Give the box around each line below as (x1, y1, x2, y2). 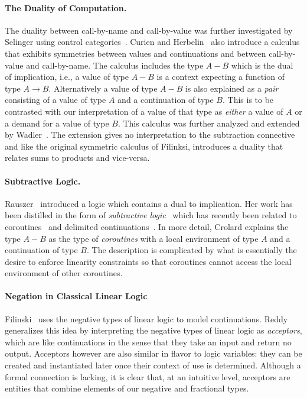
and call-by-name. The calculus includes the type (26, 59, 204, 71)
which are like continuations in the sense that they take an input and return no (5, 335, 292, 348)
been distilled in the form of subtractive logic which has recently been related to (5, 209, 297, 221)
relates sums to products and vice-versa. (5, 151, 150, 164)
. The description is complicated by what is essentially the (87, 244, 297, 256)
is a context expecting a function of (156, 70, 285, 83)
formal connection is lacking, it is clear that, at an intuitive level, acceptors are (5, 370, 290, 383)
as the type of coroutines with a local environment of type (48, 232, 259, 244)
